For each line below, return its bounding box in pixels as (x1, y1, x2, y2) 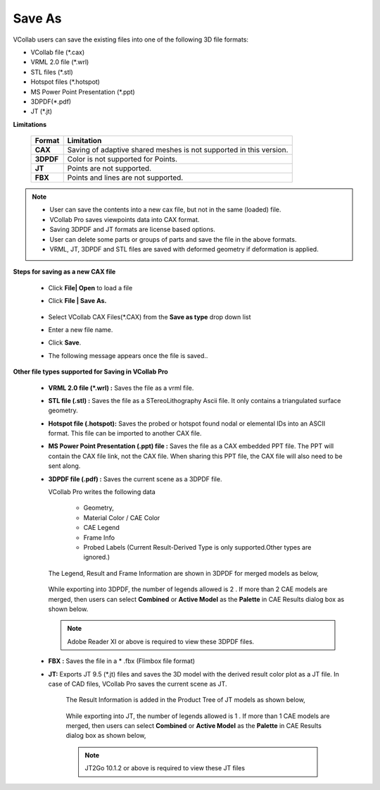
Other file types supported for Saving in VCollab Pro (13, 367, 168, 376)
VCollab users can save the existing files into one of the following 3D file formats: (13, 35, 249, 44)
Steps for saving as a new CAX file (13, 268, 116, 276)
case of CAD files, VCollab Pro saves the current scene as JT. (48, 679, 227, 688)
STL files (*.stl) (30, 68, 73, 76)
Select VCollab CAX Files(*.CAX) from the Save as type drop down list (48, 312, 251, 321)
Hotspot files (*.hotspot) (30, 78, 100, 86)
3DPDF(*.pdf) (30, 97, 72, 106)
